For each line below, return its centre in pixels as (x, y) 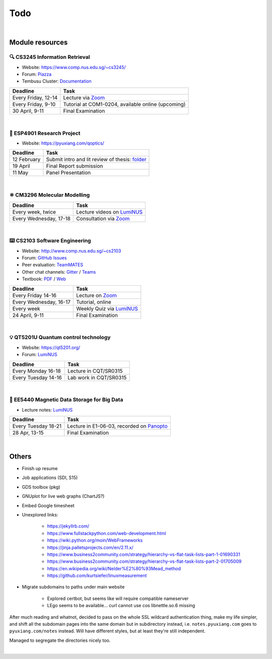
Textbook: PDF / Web (44, 279)
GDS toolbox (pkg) (41, 487)
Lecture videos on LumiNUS (110, 212)
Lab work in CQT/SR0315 (97, 377)
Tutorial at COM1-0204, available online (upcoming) (124, 104)
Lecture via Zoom (84, 97)
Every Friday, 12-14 (35, 97)
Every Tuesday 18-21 (37, 426)
